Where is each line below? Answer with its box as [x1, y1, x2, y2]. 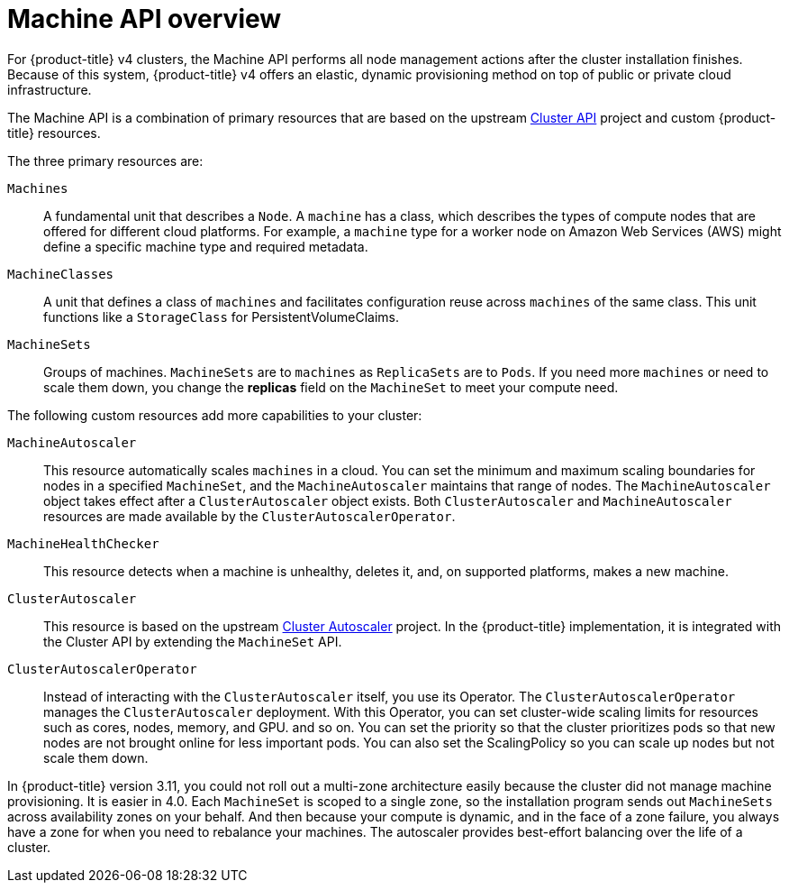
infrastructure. [7, 81, 92, 97]
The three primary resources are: [7, 152, 204, 169]
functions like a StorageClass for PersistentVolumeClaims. [43, 308, 399, 325]
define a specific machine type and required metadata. [43, 238, 368, 254]
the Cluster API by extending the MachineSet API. [43, 633, 342, 649]
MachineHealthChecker [7, 536, 159, 551]
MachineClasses [7, 266, 114, 281]
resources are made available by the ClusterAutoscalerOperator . [43, 508, 456, 524]
